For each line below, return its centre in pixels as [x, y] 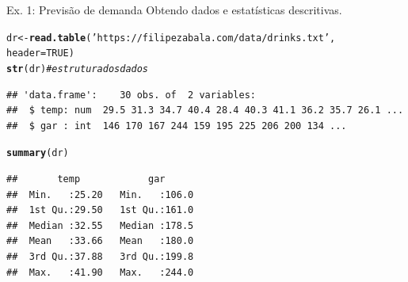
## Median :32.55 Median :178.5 [100, 225]
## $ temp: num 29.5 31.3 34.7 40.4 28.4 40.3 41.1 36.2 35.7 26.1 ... [205, 111]
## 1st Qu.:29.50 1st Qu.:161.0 [100, 210]
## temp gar [86, 179]
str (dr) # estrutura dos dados [78, 69]
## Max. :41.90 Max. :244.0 [100, 272]
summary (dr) [38, 153]
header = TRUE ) [40, 53]
